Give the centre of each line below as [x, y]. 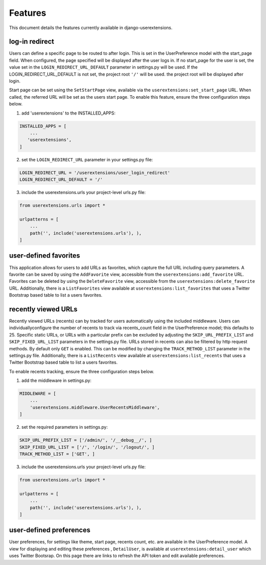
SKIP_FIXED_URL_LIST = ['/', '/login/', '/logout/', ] [87, 447]
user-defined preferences [50, 530]
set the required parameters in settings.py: [65, 427]
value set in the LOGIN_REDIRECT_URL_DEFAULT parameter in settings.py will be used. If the [103, 67]
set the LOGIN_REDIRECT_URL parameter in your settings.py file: [87, 159]
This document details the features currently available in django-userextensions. [91, 28]
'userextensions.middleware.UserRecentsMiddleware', [95, 407]
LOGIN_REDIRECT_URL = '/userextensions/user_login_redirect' [95, 172]
